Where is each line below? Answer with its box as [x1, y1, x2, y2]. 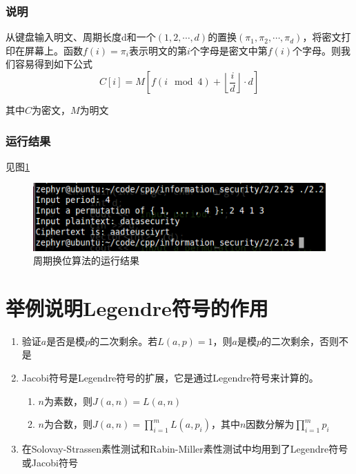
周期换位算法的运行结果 [33, 253, 139, 268]
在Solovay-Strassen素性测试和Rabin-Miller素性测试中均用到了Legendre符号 [21, 442, 348, 456]
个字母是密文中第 [190, 43, 268, 57]
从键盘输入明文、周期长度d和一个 [6, 30, 156, 44]
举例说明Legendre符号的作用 [6, 293, 268, 322]
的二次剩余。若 [90, 333, 158, 348]
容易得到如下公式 [14, 57, 92, 71]
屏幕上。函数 [24, 43, 83, 57]
